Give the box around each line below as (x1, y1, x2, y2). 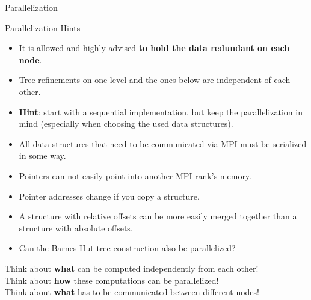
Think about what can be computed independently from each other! (5, 262, 259, 274)
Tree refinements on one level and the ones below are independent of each (19, 73, 291, 86)
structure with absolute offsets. (19, 221, 133, 234)
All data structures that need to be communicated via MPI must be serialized (19, 137, 307, 150)
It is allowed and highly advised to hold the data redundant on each (19, 41, 290, 54)
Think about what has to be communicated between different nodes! (5, 286, 259, 298)
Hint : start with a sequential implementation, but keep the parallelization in (19, 105, 303, 118)
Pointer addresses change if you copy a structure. (19, 189, 200, 202)
